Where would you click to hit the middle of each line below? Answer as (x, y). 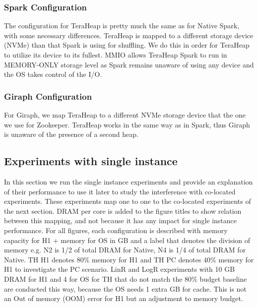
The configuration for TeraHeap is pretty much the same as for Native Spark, (122, 26)
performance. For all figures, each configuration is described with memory (116, 230)
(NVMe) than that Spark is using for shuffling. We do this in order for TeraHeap (127, 45)
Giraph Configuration (48, 96)
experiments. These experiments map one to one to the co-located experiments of (128, 201)
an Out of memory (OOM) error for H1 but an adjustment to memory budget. (124, 298)
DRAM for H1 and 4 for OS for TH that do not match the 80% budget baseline (126, 278)
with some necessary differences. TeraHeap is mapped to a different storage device (129, 35)
